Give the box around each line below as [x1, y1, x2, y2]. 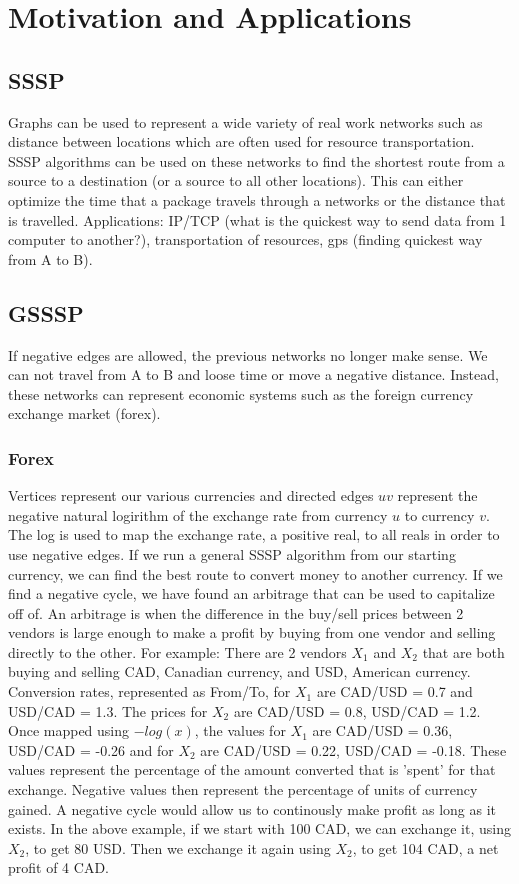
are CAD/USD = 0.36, [312, 720, 453, 741]
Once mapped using [8, 720, 130, 741]
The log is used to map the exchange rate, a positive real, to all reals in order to [8, 524, 500, 545]
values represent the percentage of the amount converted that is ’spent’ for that [8, 759, 496, 780]
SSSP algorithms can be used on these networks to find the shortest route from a [8, 150, 505, 171]
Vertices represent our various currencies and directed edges [8, 485, 374, 506]
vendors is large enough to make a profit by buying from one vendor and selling [8, 622, 496, 643]
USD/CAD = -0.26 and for [8, 739, 174, 760]
